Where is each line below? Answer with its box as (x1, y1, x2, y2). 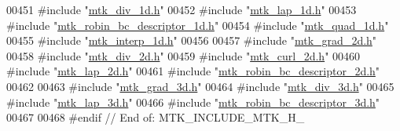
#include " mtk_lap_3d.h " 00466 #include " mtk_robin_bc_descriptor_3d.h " (6, 93, 380, 110)
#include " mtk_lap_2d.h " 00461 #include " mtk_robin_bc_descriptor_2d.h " (6, 63, 380, 79)
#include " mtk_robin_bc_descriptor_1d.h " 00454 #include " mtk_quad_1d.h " (6, 16, 389, 33)
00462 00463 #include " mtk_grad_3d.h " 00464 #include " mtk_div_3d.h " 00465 (6, 78, 394, 94)
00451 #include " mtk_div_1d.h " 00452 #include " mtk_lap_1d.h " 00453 (6, 2, 357, 17)
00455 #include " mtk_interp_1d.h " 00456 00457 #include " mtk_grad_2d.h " (6, 32, 377, 49)
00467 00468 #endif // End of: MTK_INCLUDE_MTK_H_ (6, 109, 305, 126)
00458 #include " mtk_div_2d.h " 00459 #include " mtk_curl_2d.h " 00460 (6, 47, 361, 64)
